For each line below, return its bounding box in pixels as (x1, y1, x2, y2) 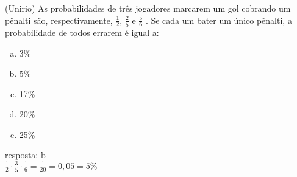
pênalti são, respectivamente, (5, 13, 113, 26)
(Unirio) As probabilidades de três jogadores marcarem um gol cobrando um (5, 2, 291, 14)
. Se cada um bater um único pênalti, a (145, 13, 292, 26)
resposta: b (5, 148, 46, 161)
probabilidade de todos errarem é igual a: (5, 26, 159, 38)
